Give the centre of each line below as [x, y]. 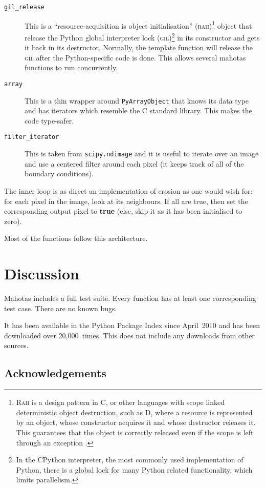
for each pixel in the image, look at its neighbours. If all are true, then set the [126, 201]
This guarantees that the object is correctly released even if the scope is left [135, 432]
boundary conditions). [59, 174]
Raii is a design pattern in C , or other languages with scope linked [120, 402]
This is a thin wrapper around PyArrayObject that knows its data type [137, 100]
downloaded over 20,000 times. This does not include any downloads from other [130, 335]
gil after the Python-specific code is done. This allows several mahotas [135, 57]
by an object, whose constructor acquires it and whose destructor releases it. [136, 422]
